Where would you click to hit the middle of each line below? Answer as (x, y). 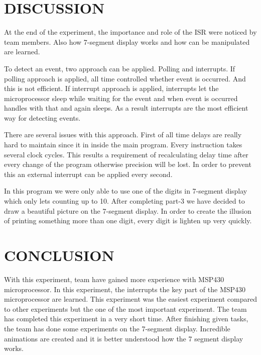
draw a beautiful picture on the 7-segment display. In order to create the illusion (128, 210)
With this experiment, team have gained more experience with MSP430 (114, 279)
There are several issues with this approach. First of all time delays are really (123, 135)
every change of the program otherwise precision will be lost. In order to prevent (128, 164)
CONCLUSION (59, 255)
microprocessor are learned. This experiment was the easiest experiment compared (130, 299)
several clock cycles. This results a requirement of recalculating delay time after (126, 154)
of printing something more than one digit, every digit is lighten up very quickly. (128, 220)
